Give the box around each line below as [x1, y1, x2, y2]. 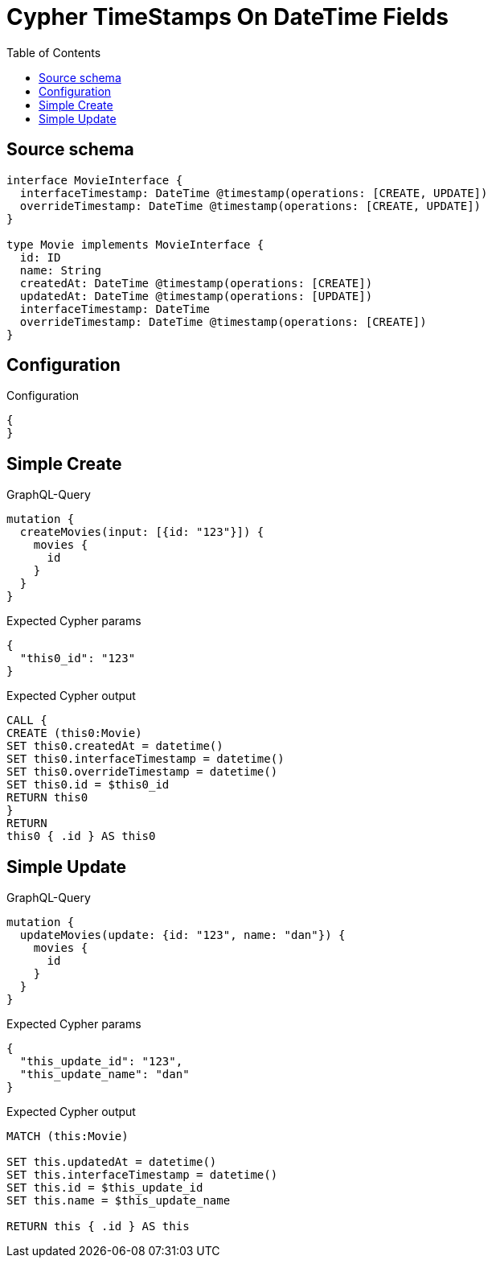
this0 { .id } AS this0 [6, 830, 156, 843]
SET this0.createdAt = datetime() [6, 739, 223, 753]
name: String [19, 263, 102, 277]
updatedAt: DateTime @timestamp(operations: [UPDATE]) [19, 289, 373, 303]
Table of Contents [6, 45, 101, 60]
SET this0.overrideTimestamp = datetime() [6, 765, 278, 779]
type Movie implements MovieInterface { [6, 237, 264, 251]
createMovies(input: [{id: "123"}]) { [19, 525, 264, 539]
